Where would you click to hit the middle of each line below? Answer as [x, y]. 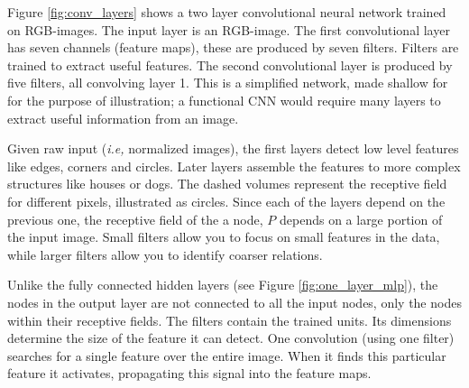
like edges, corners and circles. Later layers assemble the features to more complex [234, 166]
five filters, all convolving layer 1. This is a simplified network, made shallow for [228, 83]
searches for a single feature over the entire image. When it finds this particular [227, 355]
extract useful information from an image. [123, 118]
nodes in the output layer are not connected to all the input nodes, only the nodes [234, 302]
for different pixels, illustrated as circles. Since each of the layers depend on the [226, 201]
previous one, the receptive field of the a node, [135, 219]
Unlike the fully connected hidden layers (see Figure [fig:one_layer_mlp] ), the [223, 285]
